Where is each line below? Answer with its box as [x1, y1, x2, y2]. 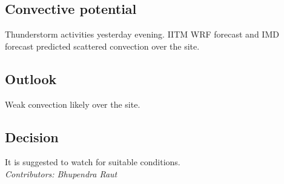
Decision [5, 127, 59, 146]
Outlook [5, 69, 57, 88]
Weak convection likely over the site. [5, 97, 140, 110]
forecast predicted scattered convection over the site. [5, 39, 200, 52]
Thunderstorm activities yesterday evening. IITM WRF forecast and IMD [5, 28, 279, 41]
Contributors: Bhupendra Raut [5, 167, 117, 180]
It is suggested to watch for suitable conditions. [5, 156, 180, 168]
